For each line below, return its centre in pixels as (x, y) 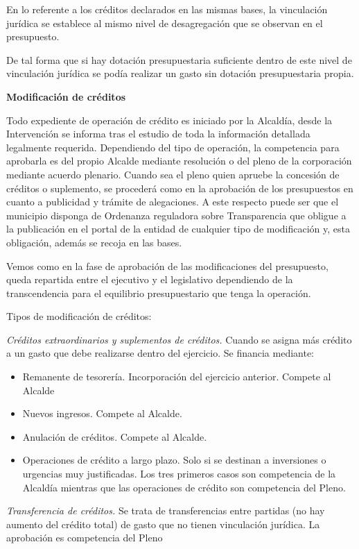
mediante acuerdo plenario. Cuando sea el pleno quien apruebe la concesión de (173, 174)
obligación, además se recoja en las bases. (94, 242)
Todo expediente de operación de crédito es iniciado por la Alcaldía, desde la (169, 120)
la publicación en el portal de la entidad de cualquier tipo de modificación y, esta (178, 229)
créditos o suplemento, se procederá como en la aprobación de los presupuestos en (180, 188)
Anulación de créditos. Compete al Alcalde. (115, 436)
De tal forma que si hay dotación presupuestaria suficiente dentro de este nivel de (179, 59)
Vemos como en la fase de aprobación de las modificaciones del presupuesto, (167, 265)
